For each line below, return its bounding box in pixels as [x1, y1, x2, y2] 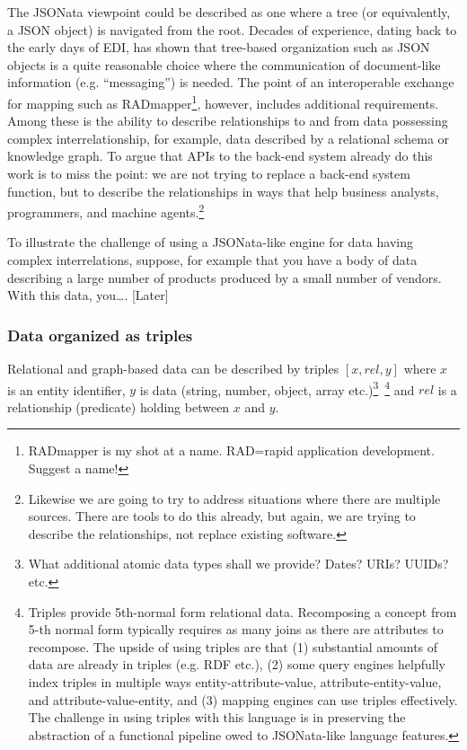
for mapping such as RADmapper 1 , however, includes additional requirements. [7, 91, 439, 112]
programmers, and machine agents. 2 [7, 200, 205, 221]
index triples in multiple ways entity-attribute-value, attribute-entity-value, [28, 673, 442, 691]
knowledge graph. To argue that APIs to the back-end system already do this [7, 146, 433, 165]
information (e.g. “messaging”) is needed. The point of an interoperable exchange [7, 73, 454, 92]
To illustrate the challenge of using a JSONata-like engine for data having [7, 233, 413, 251]
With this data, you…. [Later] [7, 286, 169, 304]
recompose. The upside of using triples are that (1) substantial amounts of [28, 637, 438, 656]
